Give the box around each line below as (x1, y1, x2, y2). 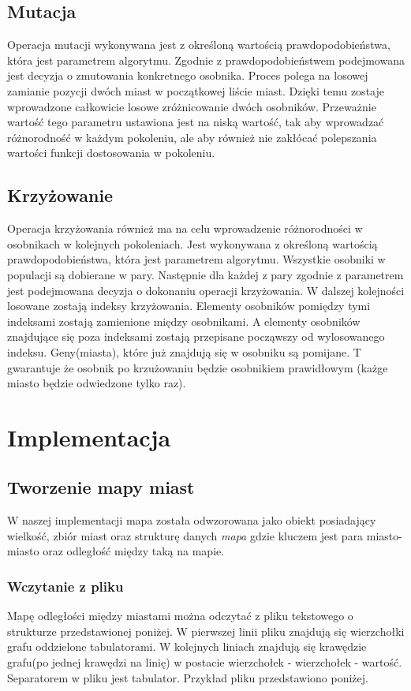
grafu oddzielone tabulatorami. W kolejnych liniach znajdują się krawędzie (7, 638, 367, 655)
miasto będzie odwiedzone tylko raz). (7, 375, 186, 391)
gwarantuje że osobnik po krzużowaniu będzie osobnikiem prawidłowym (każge (7, 359, 388, 375)
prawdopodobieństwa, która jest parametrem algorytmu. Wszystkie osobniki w (7, 251, 386, 267)
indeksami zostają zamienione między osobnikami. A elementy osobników (7, 312, 361, 329)
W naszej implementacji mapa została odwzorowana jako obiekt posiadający (7, 512, 376, 529)
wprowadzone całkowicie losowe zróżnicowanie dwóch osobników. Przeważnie (7, 98, 376, 114)
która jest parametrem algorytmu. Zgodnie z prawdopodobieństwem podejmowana (7, 51, 405, 68)
